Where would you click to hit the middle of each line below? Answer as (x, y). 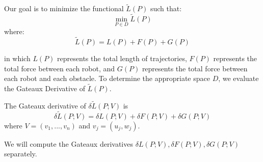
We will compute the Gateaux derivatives (69, 143)
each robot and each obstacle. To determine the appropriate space (107, 78)
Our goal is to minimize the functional (64, 8)
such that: (166, 8)
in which (17, 58)
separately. (21, 154)
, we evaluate (239, 78)
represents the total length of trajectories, (122, 58)
